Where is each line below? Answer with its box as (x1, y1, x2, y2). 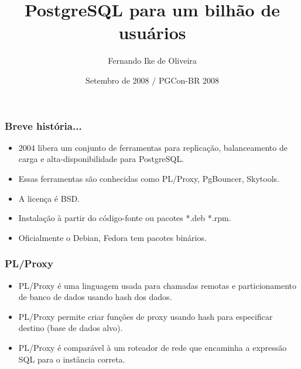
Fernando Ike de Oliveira (108, 54, 197, 67)
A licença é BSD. (18, 192, 80, 204)
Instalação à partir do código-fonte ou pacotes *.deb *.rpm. (18, 212, 231, 224)
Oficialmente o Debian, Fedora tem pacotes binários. (18, 231, 207, 243)
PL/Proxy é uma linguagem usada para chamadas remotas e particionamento (18, 279, 297, 291)
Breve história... (5, 118, 82, 133)
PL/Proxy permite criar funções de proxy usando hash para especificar (18, 310, 273, 322)
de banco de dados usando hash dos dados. (18, 291, 172, 303)
